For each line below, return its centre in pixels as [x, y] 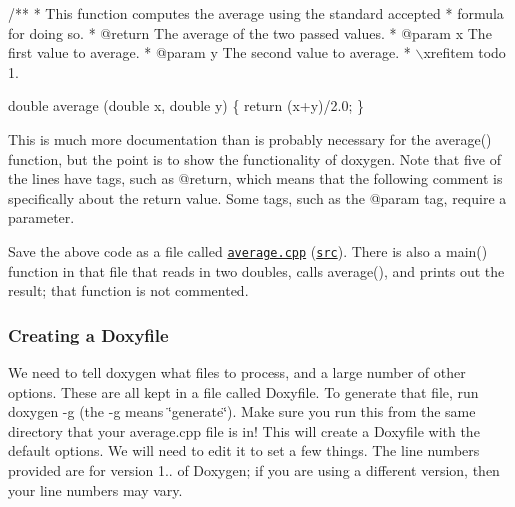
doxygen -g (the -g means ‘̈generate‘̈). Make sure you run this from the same [242, 411]
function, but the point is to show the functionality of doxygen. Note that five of [254, 158]
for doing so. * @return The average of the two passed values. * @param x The [250, 32]
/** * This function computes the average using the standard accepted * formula [256, 13]
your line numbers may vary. [95, 489]
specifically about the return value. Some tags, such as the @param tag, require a [257, 197]
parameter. [41, 217]
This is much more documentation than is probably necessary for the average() [250, 138]
